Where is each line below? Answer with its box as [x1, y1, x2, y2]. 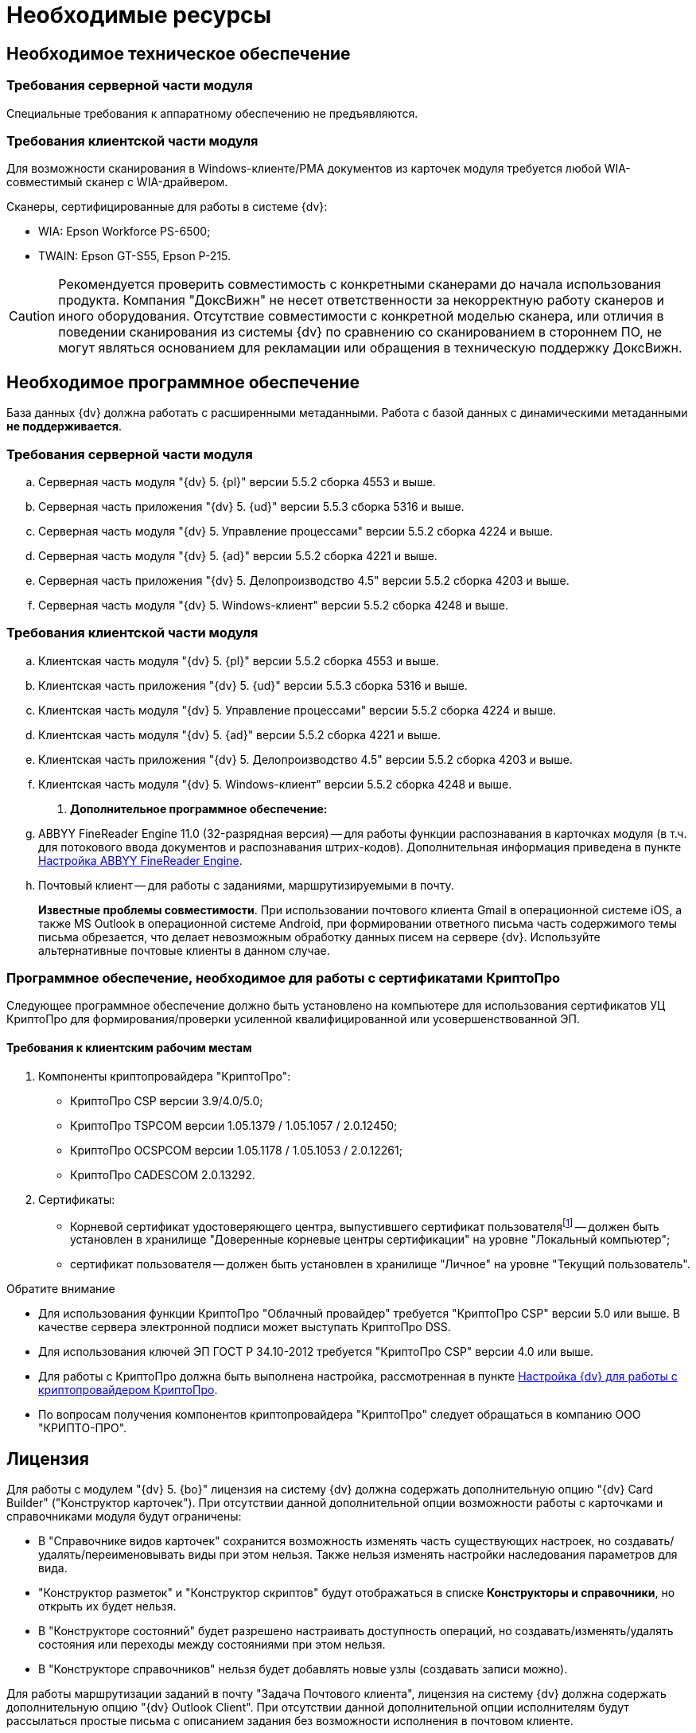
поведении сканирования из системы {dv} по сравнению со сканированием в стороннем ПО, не [58, 324, 663, 341]
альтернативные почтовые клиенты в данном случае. [38, 943, 330, 957]
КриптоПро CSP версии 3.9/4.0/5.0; [70, 1093, 263, 1108]
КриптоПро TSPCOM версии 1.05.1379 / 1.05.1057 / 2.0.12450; [70, 1118, 398, 1132]
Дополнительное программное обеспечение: [70, 801, 328, 816]
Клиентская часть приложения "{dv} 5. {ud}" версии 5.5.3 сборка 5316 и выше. [38, 678, 468, 692]
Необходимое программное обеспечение [6, 372, 360, 392]
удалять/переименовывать [38, 1548, 185, 1562]
